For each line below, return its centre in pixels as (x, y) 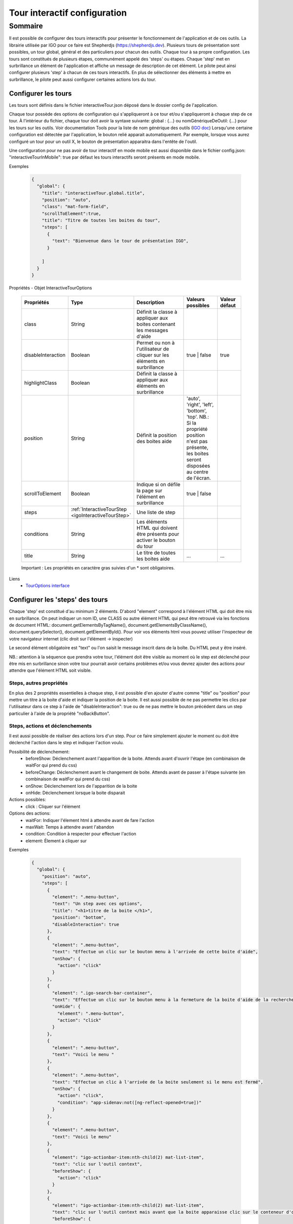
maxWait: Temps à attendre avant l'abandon (70, 827)
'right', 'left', (200, 404)
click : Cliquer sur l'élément (53, 806)
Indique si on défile (158, 484)
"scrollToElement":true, (72, 213)
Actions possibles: (28, 800)
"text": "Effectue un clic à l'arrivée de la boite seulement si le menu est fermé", (158, 1082)
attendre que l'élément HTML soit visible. (51, 670)
